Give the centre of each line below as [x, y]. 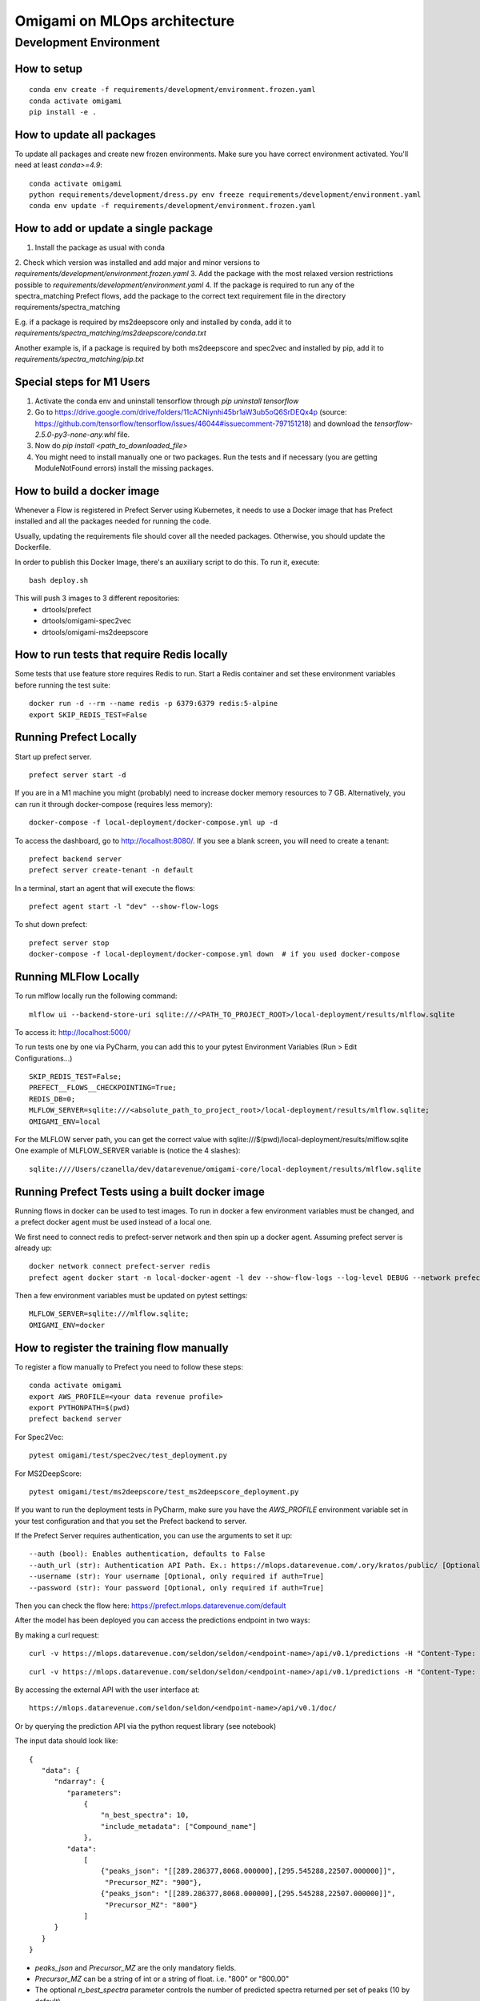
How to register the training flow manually [122, 1347]
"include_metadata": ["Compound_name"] [179, 1826]
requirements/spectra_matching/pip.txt [79, 359]
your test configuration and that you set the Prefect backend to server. [131, 1521]
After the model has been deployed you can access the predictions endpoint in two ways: [162, 1620]
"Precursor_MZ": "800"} [151, 1905]
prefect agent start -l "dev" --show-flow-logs [124, 907]
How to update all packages [85, 135]
